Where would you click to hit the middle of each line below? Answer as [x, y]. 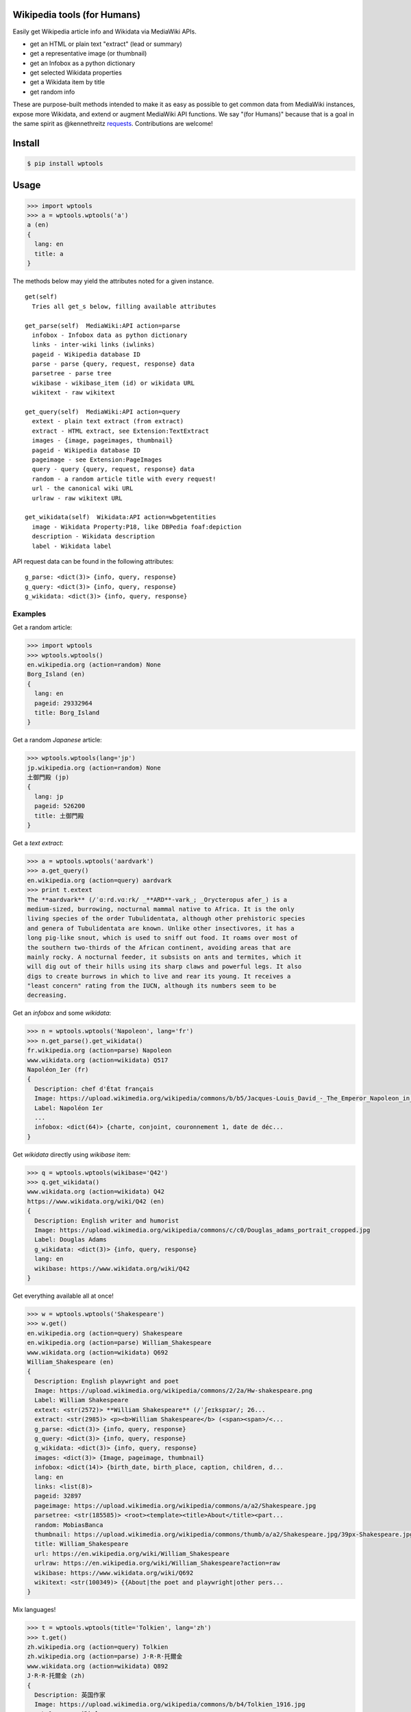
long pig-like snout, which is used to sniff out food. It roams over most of [162, 938]
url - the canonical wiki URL [83, 489]
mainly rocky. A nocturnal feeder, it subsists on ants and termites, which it [164, 957]
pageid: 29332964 [63, 703]
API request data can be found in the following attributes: [93, 561]
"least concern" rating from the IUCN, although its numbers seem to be [152, 986]
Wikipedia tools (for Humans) [76, 15]
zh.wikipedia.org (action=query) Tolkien [98, 1647]
